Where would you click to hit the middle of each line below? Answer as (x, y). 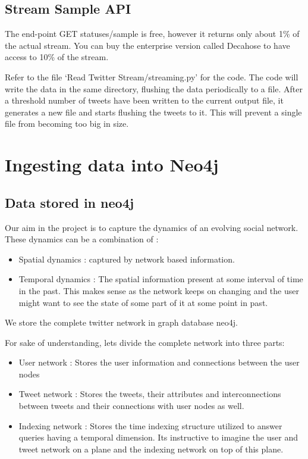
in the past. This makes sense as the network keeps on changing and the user (159, 290)
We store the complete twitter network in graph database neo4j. (121, 322)
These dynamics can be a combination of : (82, 239)
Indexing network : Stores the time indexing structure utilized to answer (150, 425)
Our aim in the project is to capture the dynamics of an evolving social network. (152, 227)
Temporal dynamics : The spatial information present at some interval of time (161, 279)
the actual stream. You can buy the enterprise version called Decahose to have (147, 45)
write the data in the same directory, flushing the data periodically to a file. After (154, 88)
